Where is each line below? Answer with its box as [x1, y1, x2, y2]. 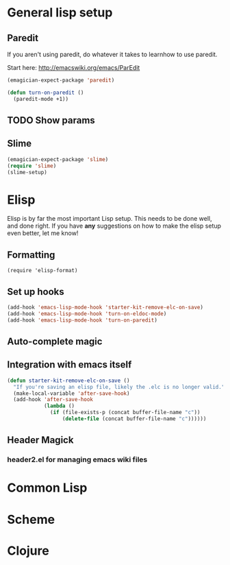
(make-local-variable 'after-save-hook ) [13, 389, 130, 397]
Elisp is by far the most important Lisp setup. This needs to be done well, [7, 215, 212, 223]
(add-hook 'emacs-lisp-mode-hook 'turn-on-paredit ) [7, 317, 157, 324]
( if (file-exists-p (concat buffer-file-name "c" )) [50, 409, 201, 416]
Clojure [7, 543, 49, 558]
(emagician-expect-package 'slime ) [7, 156, 109, 163]
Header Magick [7, 434, 74, 446]
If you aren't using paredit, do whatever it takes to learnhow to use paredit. [7, 50, 218, 58]
